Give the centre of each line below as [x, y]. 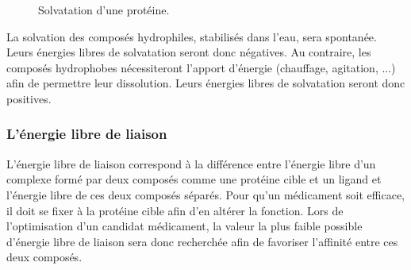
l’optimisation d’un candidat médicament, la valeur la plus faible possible [184, 226]
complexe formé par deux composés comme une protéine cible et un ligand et [194, 179]
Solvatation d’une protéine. [104, 10]
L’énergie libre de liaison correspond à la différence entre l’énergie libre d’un [191, 163]
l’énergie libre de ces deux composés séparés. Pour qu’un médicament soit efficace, [206, 194]
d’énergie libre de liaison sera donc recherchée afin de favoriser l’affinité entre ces [202, 241]
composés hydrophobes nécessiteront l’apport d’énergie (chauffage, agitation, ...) [201, 67]
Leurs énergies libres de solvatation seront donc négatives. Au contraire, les [189, 52]
